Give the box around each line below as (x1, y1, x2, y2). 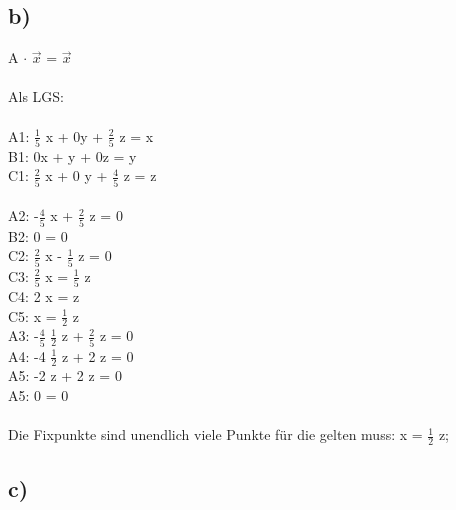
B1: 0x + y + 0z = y (8, 145, 137, 166)
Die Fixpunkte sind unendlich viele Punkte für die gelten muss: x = (8, 424, 423, 445)
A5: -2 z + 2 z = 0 (8, 365, 122, 386)
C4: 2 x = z (8, 285, 80, 306)
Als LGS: (8, 86, 64, 107)
